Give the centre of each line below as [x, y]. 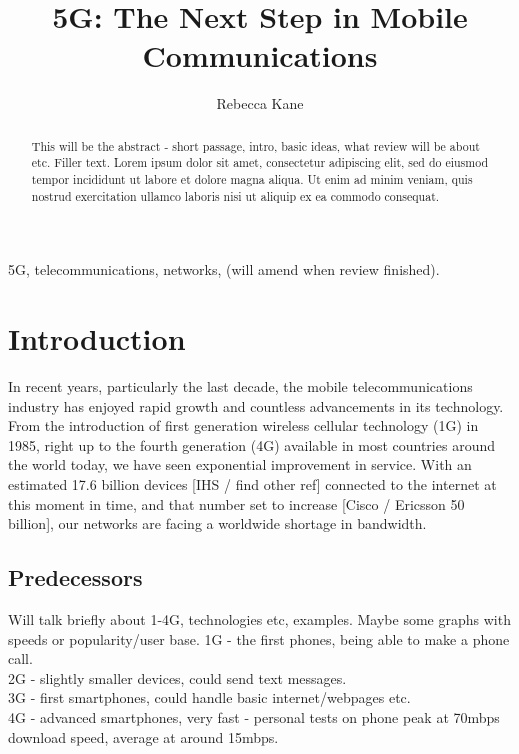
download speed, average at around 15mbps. [143, 736]
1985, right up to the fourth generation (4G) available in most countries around [251, 444]
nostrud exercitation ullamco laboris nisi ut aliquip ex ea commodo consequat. [235, 195]
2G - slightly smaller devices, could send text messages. [177, 677]
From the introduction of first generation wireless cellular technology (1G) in [243, 425]
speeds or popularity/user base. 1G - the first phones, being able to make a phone [259, 638]
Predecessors [75, 577]
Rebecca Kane [260, 103]
